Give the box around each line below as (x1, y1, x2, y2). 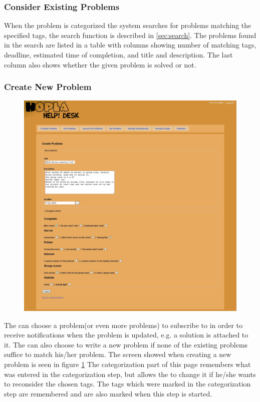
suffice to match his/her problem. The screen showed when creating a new (4, 349, 231, 359)
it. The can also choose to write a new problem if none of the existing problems (4, 339, 248, 349)
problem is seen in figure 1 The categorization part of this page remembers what (4, 359, 251, 369)
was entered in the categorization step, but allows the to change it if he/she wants (4, 368, 256, 379)
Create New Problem (4, 80, 92, 93)
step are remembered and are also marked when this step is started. (4, 388, 212, 398)
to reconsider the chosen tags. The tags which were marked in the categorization (4, 378, 251, 389)
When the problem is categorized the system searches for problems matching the (4, 20, 251, 30)
